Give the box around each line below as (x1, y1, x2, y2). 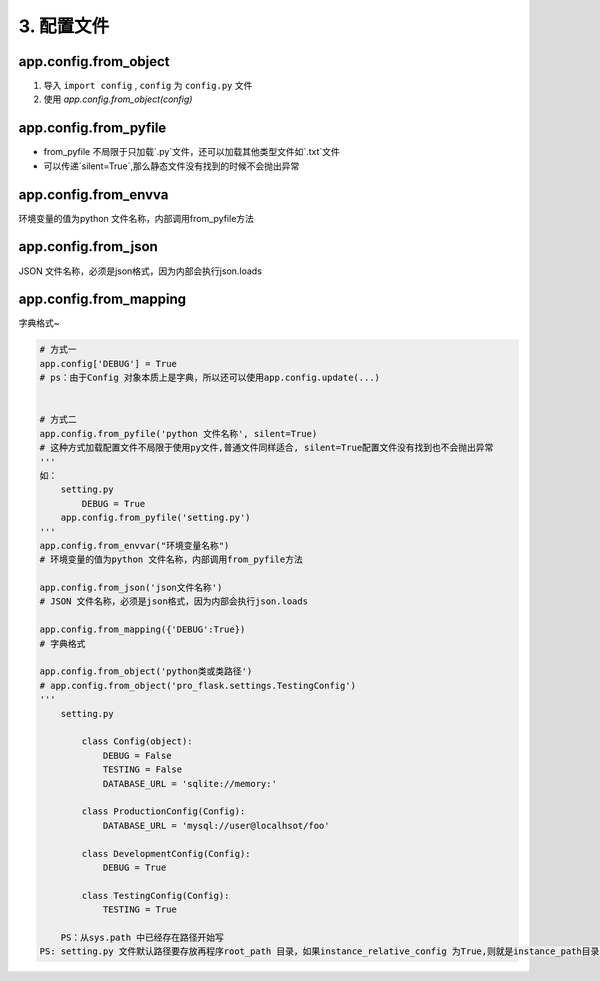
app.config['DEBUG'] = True (39, 358, 177, 369)
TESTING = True (102, 904, 177, 915)
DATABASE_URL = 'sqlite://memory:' (102, 778, 277, 789)
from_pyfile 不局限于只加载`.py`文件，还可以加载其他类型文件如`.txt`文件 (43, 146, 340, 158)
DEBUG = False (102, 750, 172, 761)
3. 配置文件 (18, 15, 110, 37)
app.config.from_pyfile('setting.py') (60, 512, 251, 524)
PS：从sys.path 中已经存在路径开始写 (60, 931, 225, 943)
